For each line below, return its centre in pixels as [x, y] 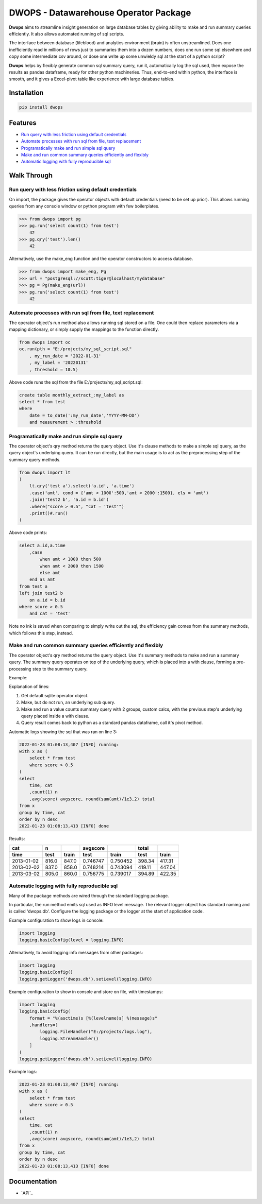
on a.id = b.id [47, 600]
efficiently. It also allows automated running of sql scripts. [67, 34]
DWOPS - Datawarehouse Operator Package [100, 13]
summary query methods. [35, 460]
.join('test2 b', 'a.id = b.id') [69, 500]
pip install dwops [41, 107]
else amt [50, 573]
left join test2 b [41, 593]
